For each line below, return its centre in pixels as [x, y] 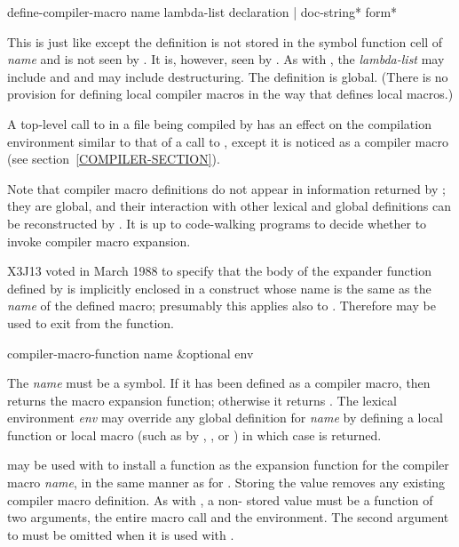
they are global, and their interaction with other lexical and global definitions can [229, 206]
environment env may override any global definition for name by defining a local [225, 418]
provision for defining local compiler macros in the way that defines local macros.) [230, 94]
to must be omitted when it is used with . [121, 534]
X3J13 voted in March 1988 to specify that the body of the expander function [219, 271]
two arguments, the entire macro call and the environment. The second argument [228, 517]
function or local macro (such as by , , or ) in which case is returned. [194, 434]
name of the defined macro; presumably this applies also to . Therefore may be [222, 306]
